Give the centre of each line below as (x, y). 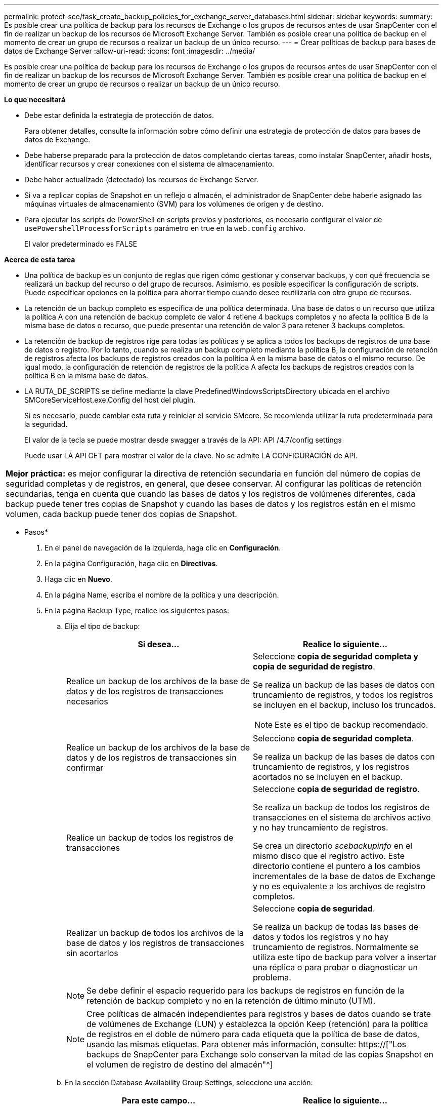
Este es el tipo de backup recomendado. (351, 725)
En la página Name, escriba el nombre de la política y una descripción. (162, 595)
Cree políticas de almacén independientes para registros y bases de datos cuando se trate (259, 1014)
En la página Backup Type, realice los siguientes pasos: (137, 610)
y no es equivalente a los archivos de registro (339, 886)
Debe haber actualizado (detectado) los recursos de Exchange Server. (141, 180)
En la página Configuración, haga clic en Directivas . (131, 563)
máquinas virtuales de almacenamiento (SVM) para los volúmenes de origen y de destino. (174, 204)
